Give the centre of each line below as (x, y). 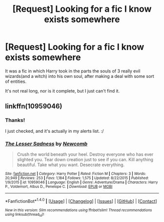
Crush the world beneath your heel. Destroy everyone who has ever (85, 154)
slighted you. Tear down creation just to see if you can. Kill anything (85, 159)
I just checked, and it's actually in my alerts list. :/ (54, 131)
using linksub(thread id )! (25, 215)
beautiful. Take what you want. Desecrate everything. (71, 165)
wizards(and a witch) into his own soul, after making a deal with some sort (80, 76)
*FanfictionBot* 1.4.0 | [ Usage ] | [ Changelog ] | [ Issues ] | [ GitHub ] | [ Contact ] (81, 200)
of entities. (16, 81)
